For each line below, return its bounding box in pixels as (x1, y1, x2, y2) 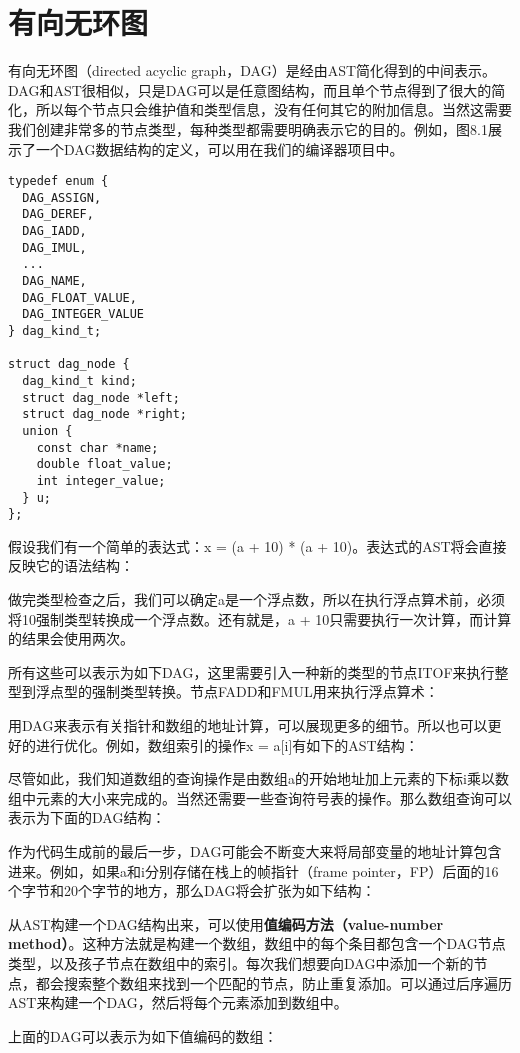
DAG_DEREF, (22, 207, 94, 222)
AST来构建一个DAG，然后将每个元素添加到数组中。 (8, 992, 348, 1013)
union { (22, 423, 73, 438)
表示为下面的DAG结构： (8, 807, 166, 828)
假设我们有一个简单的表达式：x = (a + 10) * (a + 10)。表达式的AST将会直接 (8, 535, 507, 556)
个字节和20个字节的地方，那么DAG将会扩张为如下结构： (8, 880, 376, 901)
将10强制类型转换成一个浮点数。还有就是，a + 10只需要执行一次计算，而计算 (8, 608, 512, 629)
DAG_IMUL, (22, 240, 87, 255)
